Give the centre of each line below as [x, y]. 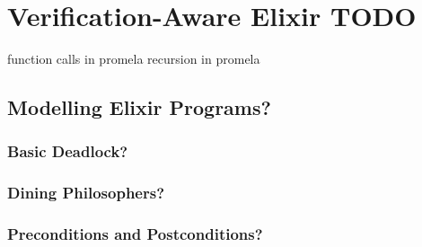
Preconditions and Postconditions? [135, 234]
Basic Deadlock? [68, 151]
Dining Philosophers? [86, 193]
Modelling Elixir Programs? [139, 107]
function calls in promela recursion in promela [134, 59]
